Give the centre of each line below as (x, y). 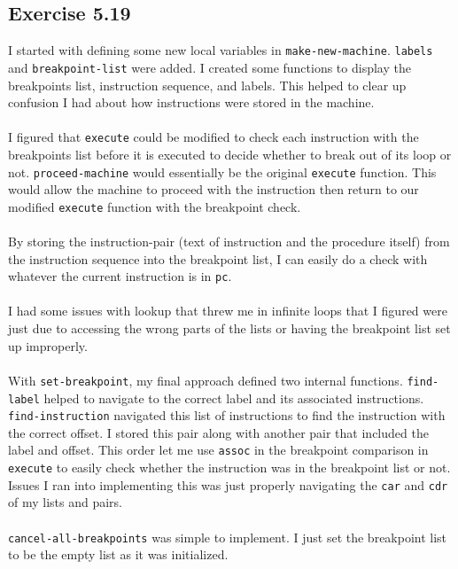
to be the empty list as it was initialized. (118, 554)
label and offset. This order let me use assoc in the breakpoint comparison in (218, 450)
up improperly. (48, 345)
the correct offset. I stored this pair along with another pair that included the (218, 432)
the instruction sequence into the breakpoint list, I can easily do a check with (218, 258)
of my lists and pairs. (65, 502)
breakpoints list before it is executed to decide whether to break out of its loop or (230, 154)
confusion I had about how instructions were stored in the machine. (191, 102)
